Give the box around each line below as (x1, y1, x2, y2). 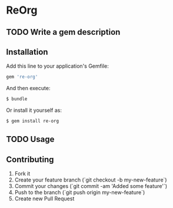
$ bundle (6, 96, 28, 102)
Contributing (6, 154, 54, 164)
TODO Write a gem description (6, 27, 121, 37)
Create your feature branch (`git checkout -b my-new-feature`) (14, 176, 167, 183)
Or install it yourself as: (6, 107, 62, 114)
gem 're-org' (6, 74, 38, 80)
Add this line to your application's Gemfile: (6, 62, 109, 70)
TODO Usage (6, 134, 55, 144)
